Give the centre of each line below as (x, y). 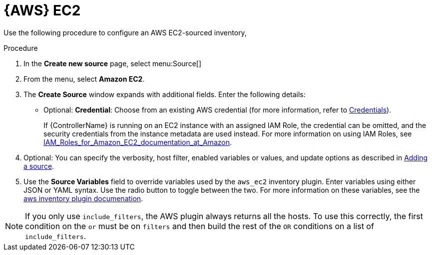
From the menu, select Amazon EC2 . (84, 79)
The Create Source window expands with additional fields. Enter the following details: (165, 94)
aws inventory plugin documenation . (83, 198)
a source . (39, 166)
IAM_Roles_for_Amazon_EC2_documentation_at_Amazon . (138, 142)
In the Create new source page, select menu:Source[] (112, 63)
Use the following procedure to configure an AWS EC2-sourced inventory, (125, 32)
